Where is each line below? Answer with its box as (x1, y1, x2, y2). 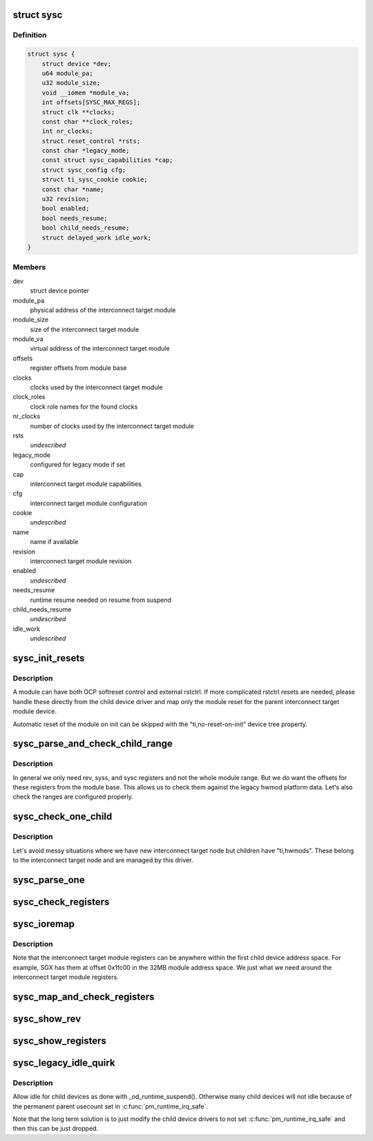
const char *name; (41, 185, 104, 193)
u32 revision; (41, 195, 90, 203)
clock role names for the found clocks (30, 402, 138, 411)
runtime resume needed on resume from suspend (30, 596, 172, 604)
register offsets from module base (30, 364, 127, 372)
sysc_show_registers (12, 1035, 107, 1046)
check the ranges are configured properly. (12, 792, 134, 801)
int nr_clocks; (41, 128, 93, 135)
